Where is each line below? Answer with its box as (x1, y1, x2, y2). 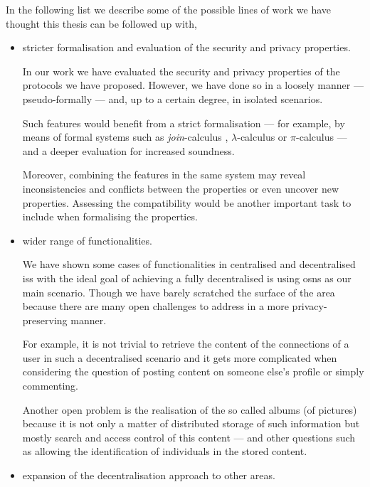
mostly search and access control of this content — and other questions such (22, 429, 356, 444)
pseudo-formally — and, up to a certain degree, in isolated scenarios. (22, 91, 323, 106)
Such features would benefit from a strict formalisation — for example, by (22, 115, 345, 130)
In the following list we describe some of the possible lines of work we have (6, 2, 332, 16)
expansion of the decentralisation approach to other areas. (22, 468, 275, 483)
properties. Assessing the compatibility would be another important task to (22, 195, 351, 210)
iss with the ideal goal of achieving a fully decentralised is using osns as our (22, 270, 351, 285)
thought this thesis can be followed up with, (6, 16, 197, 31)
